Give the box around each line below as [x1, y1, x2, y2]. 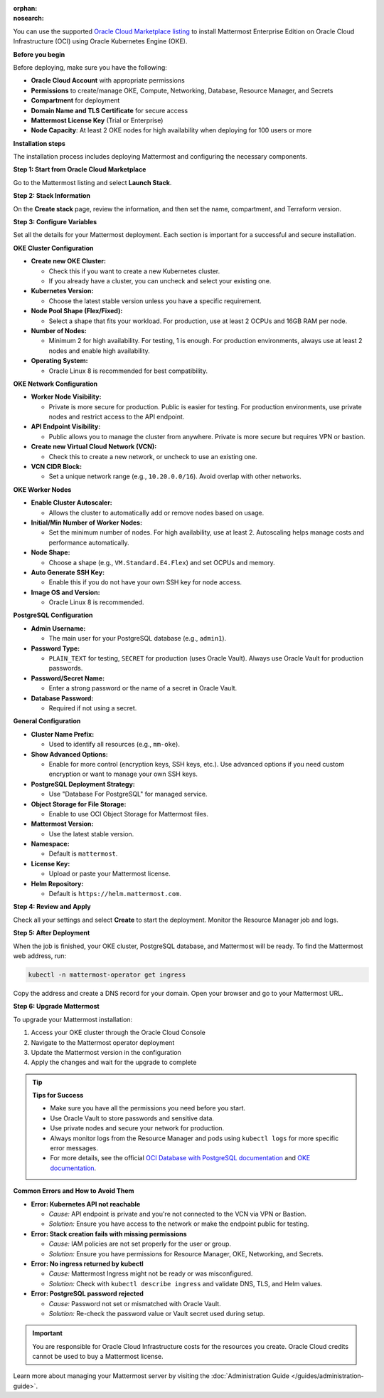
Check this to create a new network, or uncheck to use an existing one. [48, 452, 257, 461]
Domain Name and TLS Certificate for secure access [31, 106, 188, 115]
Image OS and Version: [31, 588, 100, 596]
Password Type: [31, 644, 80, 653]
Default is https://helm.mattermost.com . [48, 890, 181, 898]
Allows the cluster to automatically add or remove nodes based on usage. [48, 508, 265, 517]
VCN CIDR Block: [31, 463, 82, 471]
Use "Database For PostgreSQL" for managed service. [48, 790, 208, 799]
